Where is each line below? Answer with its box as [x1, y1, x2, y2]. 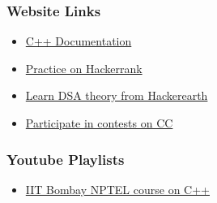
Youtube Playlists [6, 149, 125, 169]
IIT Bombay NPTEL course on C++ [25, 180, 211, 197]
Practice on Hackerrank [25, 59, 143, 76]
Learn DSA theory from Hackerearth [25, 87, 208, 104]
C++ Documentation [25, 32, 132, 50]
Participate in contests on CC [25, 114, 173, 131]
